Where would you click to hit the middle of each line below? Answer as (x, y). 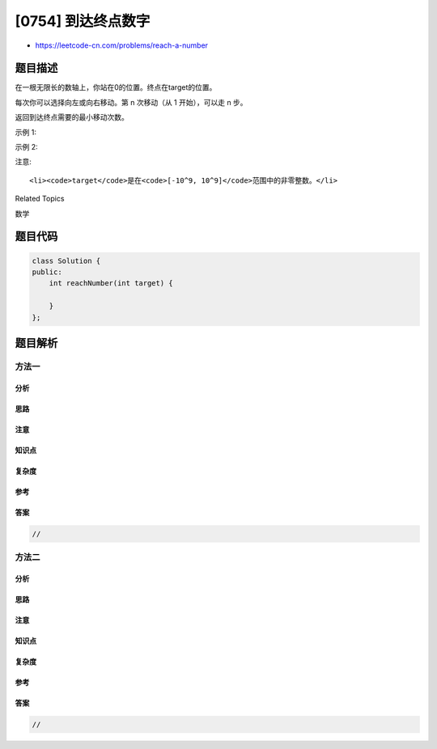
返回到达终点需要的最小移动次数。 (72, 117)
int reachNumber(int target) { (111, 284)
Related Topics (40, 199)
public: (47, 272)
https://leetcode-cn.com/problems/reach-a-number (122, 45)
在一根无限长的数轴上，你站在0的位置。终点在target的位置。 (116, 87)
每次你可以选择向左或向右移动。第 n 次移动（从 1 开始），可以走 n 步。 (131, 102)
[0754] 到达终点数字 (83, 21)
